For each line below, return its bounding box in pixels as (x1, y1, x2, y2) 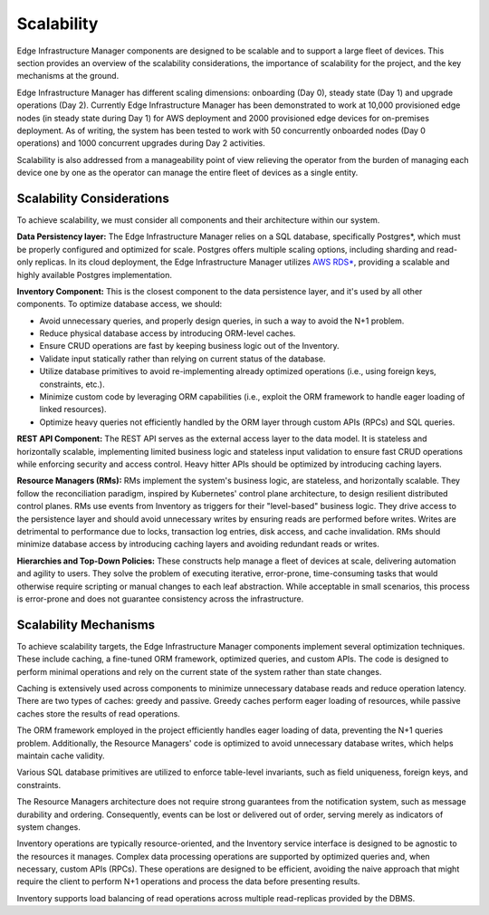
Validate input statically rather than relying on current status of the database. (39, 353, 326, 364)
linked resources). (39, 404, 108, 415)
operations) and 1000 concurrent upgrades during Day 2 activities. (16, 138, 266, 149)
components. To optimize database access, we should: (16, 299, 223, 310)
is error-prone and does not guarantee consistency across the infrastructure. (16, 593, 304, 604)
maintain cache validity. (16, 750, 105, 761)
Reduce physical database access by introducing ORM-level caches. (39, 328, 296, 339)
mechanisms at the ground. (16, 71, 120, 82)
